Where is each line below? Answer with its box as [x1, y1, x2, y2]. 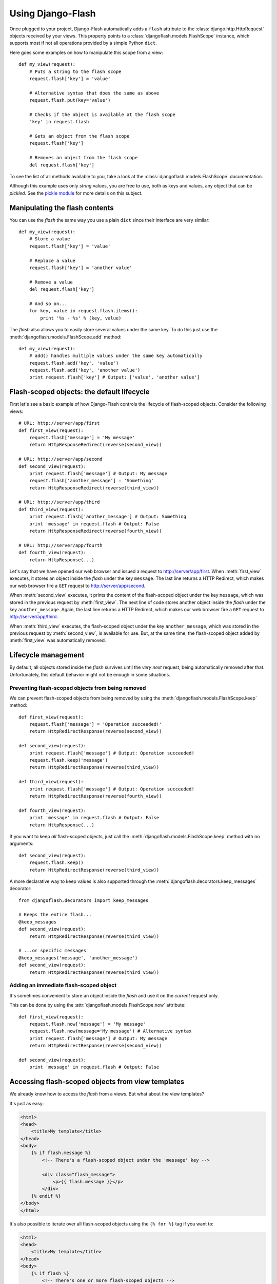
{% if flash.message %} [31, 1150, 91, 1156]
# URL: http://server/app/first [18, 420, 100, 426]
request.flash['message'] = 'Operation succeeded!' [29, 722, 162, 727]
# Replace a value [29, 257, 76, 263]
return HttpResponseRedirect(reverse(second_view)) [29, 442, 162, 448]
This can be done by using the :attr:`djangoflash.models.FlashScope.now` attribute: [9, 1002, 186, 1008]
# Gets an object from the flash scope [29, 134, 130, 139]
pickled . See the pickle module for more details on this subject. [9, 190, 143, 196]
